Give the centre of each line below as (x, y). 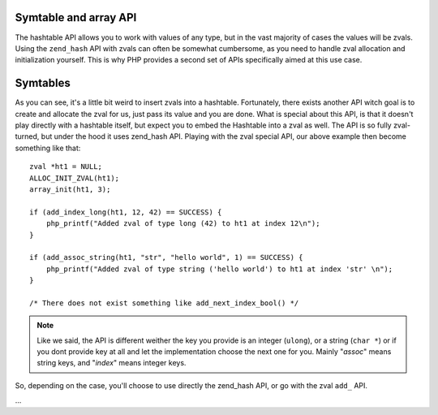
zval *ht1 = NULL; (66, 167)
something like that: (48, 148)
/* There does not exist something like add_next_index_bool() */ (164, 303)
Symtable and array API (76, 17)
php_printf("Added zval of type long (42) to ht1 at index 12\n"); (183, 224)
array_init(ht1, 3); (70, 189)
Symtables (43, 83)
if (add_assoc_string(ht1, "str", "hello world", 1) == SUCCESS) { (166, 257)
